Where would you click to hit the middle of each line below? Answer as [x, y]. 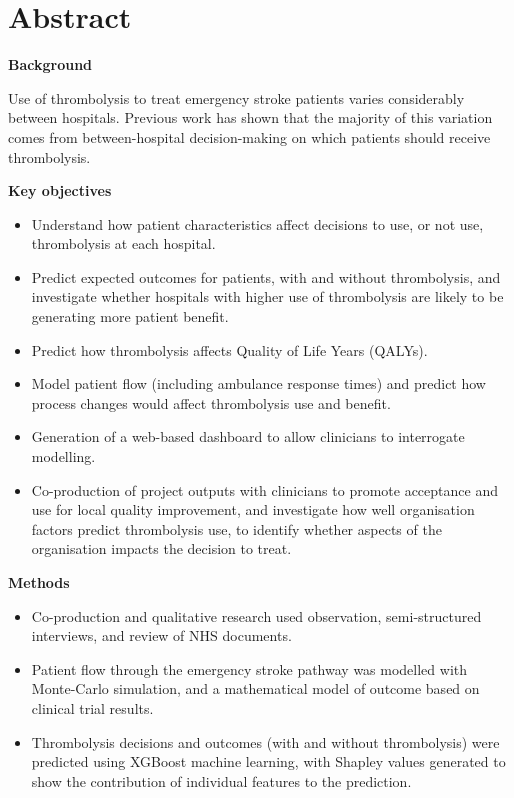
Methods [39, 582]
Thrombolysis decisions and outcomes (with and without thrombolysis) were [265, 741]
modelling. [63, 456]
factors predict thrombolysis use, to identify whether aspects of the [236, 528]
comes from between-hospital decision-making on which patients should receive [249, 136]
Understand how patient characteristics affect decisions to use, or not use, [257, 223]
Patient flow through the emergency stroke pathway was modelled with [249, 668]
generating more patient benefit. [130, 316]
